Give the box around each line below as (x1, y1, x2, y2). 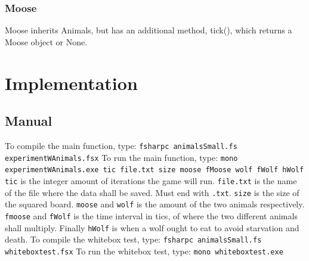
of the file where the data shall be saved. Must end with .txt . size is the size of (5, 186, 299, 198)
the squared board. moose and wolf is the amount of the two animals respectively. (5, 198, 305, 210)
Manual (5, 111, 52, 130)
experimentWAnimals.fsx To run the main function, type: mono (5, 151, 238, 163)
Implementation (5, 70, 138, 95)
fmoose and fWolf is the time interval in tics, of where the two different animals (5, 209, 298, 222)
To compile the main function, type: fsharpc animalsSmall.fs (5, 139, 237, 151)
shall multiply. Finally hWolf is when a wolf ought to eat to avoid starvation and (5, 221, 299, 234)
